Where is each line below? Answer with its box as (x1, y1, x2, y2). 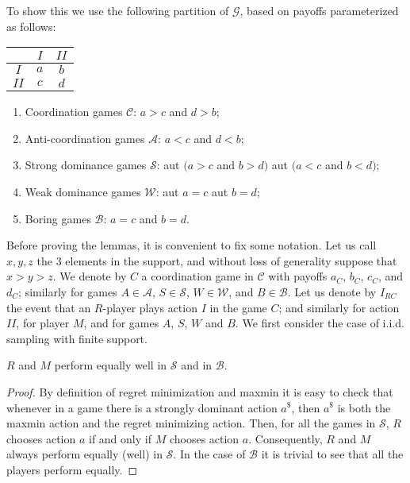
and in (181, 357, 213, 373)
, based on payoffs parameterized (239, 2, 399, 18)
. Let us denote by (287, 283, 377, 299)
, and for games (83, 315, 159, 331)
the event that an (6, 299, 91, 315)
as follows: (6, 17, 56, 34)
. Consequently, (248, 430, 323, 446)
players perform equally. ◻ (6, 461, 138, 477)
